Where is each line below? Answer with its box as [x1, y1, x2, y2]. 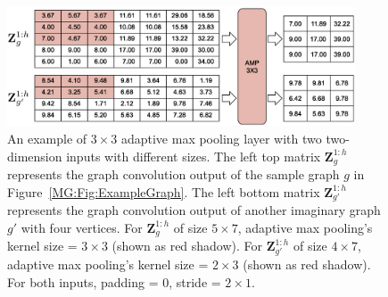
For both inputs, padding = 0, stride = [7, 272, 221, 291]
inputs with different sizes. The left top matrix [66, 146, 321, 165]
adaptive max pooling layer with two [120, 128, 322, 147]
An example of [7, 128, 87, 147]
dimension [7, 146, 62, 165]
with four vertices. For [21, 218, 143, 236]
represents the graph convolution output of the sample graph [7, 164, 340, 183]
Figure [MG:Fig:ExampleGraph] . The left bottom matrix [7, 182, 320, 201]
